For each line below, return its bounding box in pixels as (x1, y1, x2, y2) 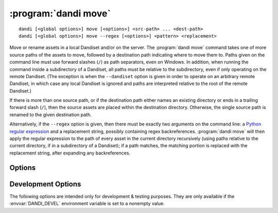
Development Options (9, 180, 81, 188)
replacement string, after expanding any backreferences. (9, 150, 131, 156)
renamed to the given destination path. (9, 111, 92, 118)
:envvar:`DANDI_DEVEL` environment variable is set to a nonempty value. (9, 201, 165, 207)
